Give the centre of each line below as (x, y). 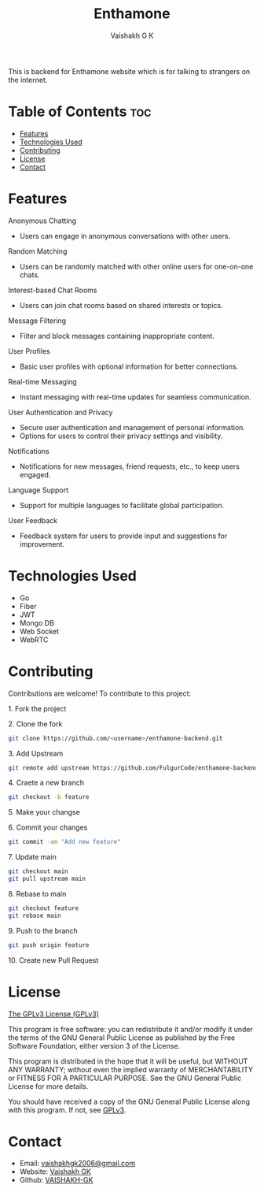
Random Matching (38, 251)
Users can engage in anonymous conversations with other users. (125, 236)
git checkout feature (44, 908)
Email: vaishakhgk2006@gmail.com (77, 1164)
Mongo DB (37, 622)
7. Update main (32, 857)
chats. (29, 275)
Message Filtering (37, 321)
